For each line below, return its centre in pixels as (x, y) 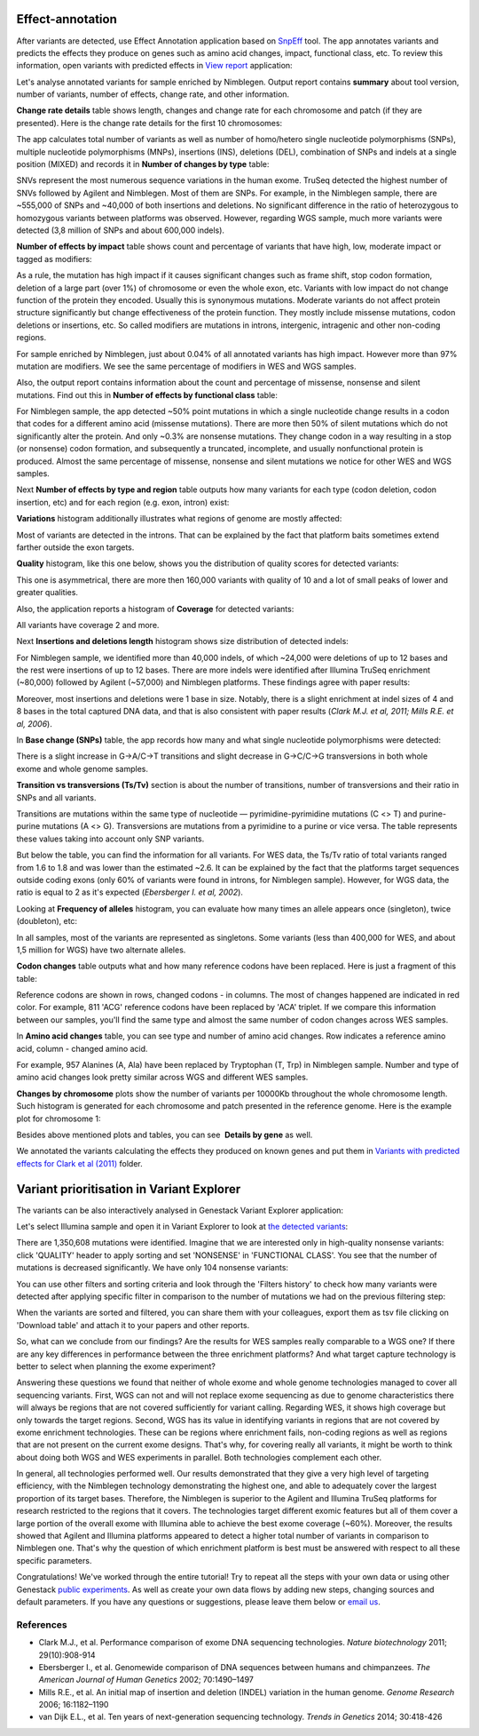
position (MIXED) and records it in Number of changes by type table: (143, 164)
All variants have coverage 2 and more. (88, 625)
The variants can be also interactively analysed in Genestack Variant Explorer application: (180, 1210)
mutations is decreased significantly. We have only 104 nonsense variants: (152, 1268)
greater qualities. (47, 593)
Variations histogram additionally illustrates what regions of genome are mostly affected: (179, 519)
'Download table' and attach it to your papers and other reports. (133, 1325)
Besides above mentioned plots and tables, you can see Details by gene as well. (165, 1135)
